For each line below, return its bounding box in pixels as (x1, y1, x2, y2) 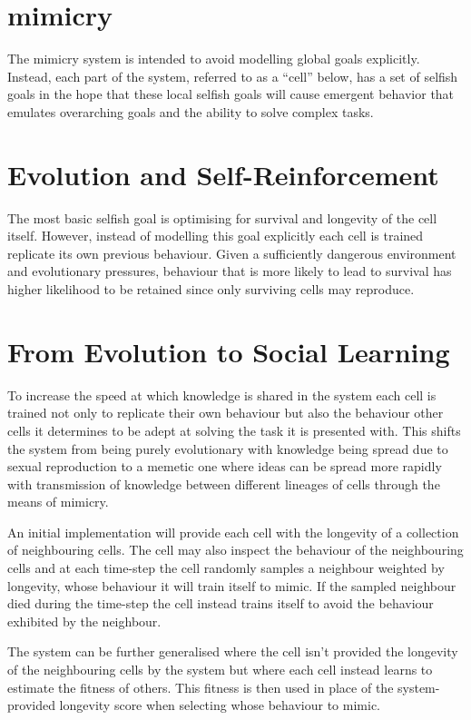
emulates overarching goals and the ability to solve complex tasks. (7, 102, 374, 121)
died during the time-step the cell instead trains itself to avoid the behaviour (7, 594, 434, 613)
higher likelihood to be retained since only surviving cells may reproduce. (7, 280, 415, 298)
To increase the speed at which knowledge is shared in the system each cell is (7, 385, 437, 404)
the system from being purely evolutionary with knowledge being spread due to (7, 439, 448, 458)
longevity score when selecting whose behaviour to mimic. (59, 695, 380, 715)
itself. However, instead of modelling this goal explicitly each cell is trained (7, 226, 424, 245)
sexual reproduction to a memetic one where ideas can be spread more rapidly (7, 457, 442, 476)
